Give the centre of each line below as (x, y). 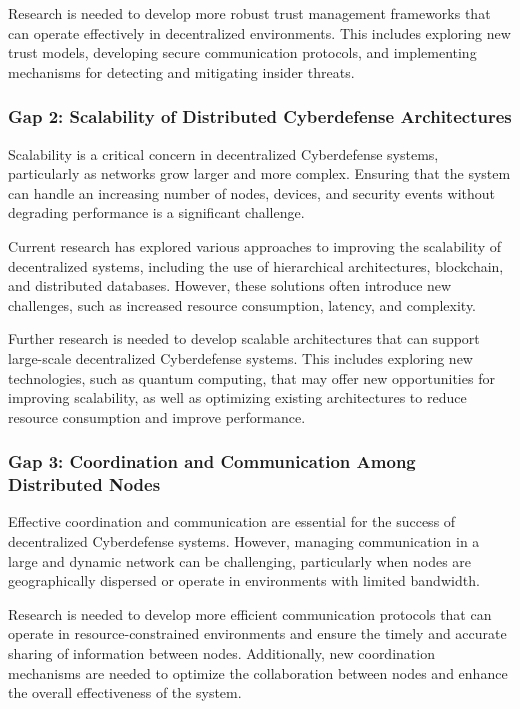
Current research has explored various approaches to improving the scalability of (255, 245)
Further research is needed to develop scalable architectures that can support (244, 338)
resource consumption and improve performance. (157, 416)
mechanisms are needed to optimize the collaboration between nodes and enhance (258, 672)
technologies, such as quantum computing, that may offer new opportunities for (251, 377)
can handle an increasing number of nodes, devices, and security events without (252, 192)
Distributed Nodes (84, 484)
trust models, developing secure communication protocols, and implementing (242, 52)
